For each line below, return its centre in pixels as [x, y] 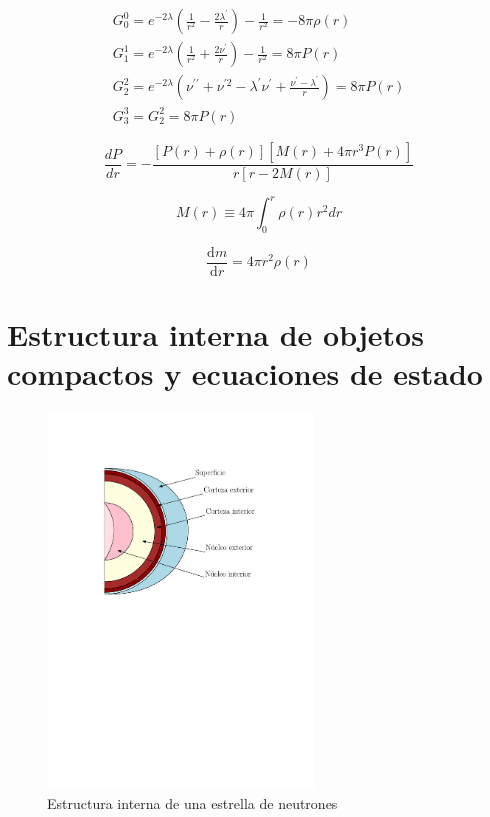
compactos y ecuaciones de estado [245, 373]
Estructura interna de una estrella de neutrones [192, 803]
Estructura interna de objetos [215, 334]
